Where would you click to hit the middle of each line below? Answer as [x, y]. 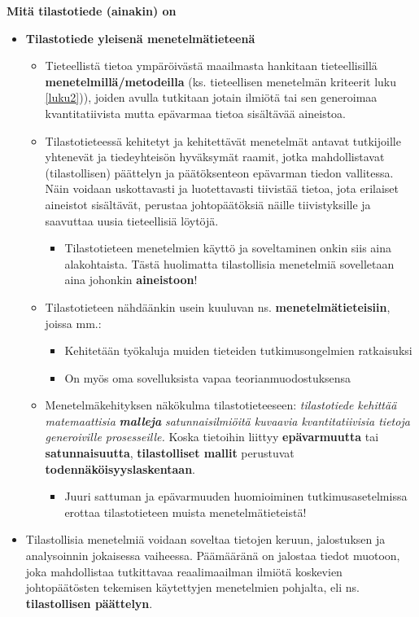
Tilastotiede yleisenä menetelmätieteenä [140, 38]
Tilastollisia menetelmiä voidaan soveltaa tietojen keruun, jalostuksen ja [205, 539]
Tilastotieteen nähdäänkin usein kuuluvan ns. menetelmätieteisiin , [218, 306]
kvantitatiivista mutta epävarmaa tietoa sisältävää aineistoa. [195, 113]
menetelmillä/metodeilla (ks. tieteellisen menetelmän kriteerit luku [220, 81]
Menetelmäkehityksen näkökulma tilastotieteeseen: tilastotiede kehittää [221, 405]
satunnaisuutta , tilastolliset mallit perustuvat [170, 453]
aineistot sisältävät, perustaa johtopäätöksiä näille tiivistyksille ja [208, 204]
